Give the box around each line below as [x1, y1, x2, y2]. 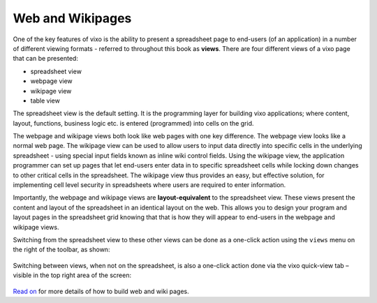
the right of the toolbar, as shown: [13, 245, 110, 254]
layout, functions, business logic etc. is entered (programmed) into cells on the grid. [13, 119, 254, 127]
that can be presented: [13, 54, 78, 63]
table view [30, 96, 61, 105]
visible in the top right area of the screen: [13, 271, 132, 279]
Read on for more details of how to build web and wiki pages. [13, 287, 189, 295]
